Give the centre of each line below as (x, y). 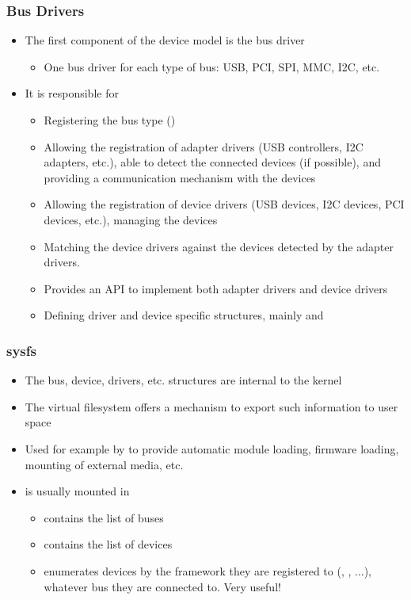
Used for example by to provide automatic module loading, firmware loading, (212, 448)
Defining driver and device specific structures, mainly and (184, 315)
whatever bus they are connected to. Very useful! (162, 586)
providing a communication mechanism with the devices (180, 177)
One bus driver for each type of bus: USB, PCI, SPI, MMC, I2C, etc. (212, 66)
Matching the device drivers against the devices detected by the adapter (219, 246)
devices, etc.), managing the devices (131, 219)
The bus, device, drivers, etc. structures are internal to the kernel (183, 380)
